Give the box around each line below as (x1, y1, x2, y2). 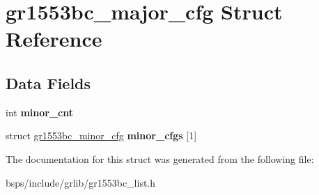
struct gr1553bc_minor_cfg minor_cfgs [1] (6, 128, 197, 143)
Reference (6, 24, 102, 53)
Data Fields (6, 72, 91, 93)
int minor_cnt (6, 104, 73, 119)
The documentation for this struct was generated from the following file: (6, 151, 314, 166)
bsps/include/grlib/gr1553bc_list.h (6, 175, 156, 189)
